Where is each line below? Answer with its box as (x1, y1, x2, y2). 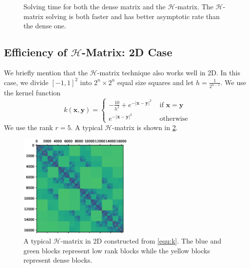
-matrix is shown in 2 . (112, 122, 178, 132)
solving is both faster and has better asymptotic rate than (45, 11, 220, 21)
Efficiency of (4, 45, 67, 60)
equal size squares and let (117, 77, 194, 87)
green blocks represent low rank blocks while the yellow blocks (23, 245, 210, 255)
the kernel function (4, 88, 61, 98)
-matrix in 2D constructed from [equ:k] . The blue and (60, 236, 222, 246)
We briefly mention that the (4, 67, 88, 77)
